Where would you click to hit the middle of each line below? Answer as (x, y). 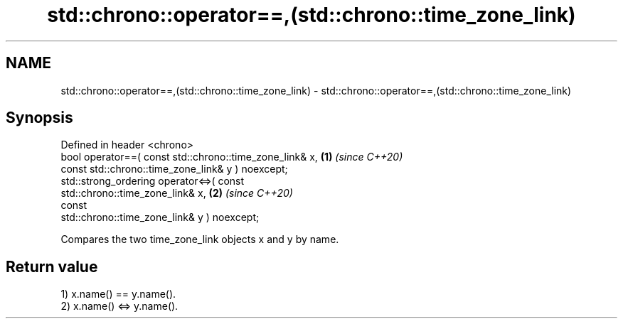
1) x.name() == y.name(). (118, 294)
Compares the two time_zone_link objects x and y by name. (200, 239)
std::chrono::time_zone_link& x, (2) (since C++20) (177, 193)
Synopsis (39, 118)
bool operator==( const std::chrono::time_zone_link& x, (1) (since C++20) (232, 157)
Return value (52, 266)
